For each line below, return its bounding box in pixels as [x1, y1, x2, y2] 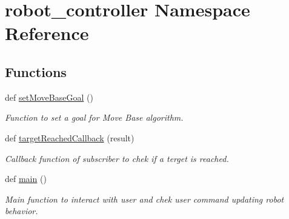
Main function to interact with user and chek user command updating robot [5, 192, 284, 205]
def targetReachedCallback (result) [5, 131, 135, 144]
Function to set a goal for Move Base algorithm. [5, 111, 184, 124]
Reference [5, 21, 89, 45]
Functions [5, 62, 67, 81]
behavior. [5, 204, 38, 217]
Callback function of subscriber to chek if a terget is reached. [5, 152, 229, 164]
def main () [5, 172, 47, 185]
